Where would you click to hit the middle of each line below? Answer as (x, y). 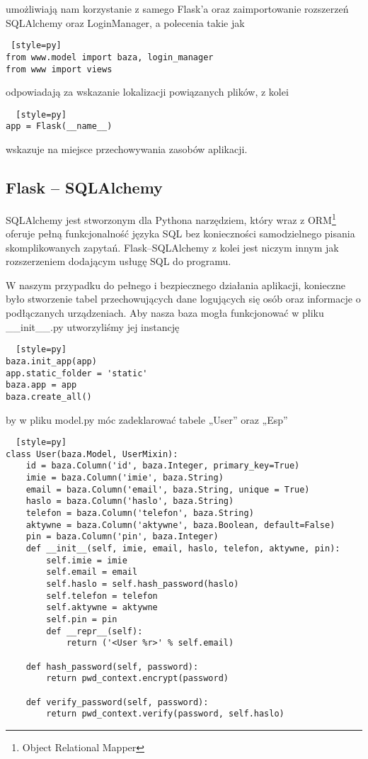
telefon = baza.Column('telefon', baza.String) (140, 513)
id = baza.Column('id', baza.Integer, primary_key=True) (163, 466)
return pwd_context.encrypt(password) (137, 679)
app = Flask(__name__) (59, 126)
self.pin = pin (82, 619)
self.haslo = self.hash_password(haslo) (143, 584)
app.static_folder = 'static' (77, 373)
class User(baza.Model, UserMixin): (92, 454)
